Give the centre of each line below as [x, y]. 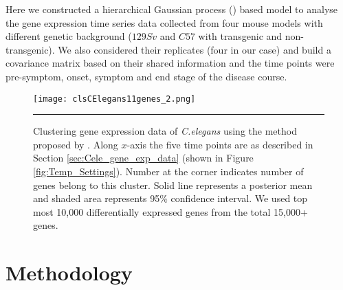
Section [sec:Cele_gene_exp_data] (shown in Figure [143, 158]
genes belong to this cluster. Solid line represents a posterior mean [173, 185]
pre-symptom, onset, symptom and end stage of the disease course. [146, 76]
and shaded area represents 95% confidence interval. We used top [170, 198]
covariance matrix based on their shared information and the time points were [170, 63]
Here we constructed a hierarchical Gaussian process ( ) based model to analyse [172, 9]
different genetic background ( [69, 36]
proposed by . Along [76, 144]
